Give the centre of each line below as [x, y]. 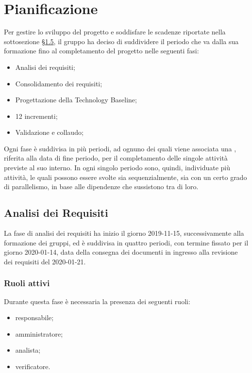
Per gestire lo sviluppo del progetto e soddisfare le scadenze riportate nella [115, 32]
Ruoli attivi [27, 283]
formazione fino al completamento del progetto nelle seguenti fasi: [101, 51]
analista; [28, 350]
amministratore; [39, 333]
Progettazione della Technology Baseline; [76, 100]
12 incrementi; [36, 116]
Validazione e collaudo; [49, 132]
